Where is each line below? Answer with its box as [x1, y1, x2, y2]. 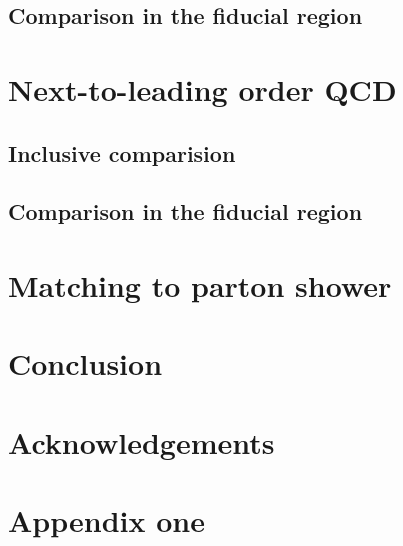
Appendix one [8, 500, 205, 541]
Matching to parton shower [8, 264, 392, 305]
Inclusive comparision [8, 137, 236, 168]
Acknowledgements [8, 421, 275, 462]
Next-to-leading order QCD [8, 68, 397, 109]
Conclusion [8, 343, 163, 384]
